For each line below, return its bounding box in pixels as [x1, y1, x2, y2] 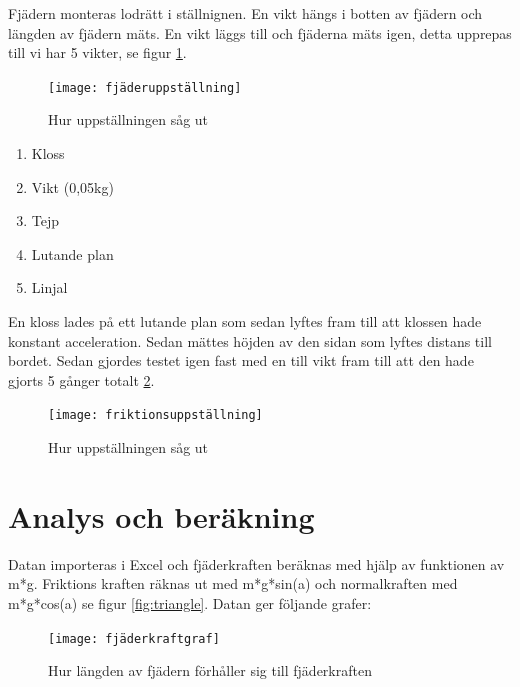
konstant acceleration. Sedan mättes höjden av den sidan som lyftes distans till [8, 330, 492, 351]
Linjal [31, 277, 68, 298]
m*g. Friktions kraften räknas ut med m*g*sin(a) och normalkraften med [8, 573, 458, 594]
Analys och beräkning [8, 495, 315, 536]
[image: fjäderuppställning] [48, 80, 242, 95]
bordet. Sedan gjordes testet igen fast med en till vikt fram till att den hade [8, 350, 474, 371]
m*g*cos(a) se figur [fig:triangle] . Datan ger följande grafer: [8, 592, 372, 613]
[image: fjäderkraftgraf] [48, 631, 220, 646]
